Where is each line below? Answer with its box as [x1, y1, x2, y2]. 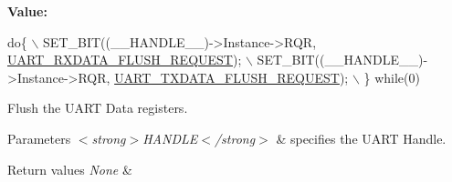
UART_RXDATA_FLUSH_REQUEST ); [7, 50, 242, 69]
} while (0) [363, 67, 420, 86]
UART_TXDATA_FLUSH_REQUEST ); [114, 67, 349, 86]
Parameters [7, 128, 71, 147]
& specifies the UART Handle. [276, 128, 447, 147]
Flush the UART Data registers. [7, 98, 188, 117]
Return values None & [7, 159, 132, 178]
